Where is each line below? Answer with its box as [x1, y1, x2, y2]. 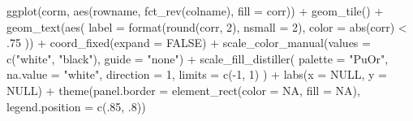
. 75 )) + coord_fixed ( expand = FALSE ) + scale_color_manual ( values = [6, 34, 371, 51]
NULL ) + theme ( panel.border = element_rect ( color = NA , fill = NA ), [6, 81, 360, 98]
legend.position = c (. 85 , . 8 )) [6, 97, 146, 115]
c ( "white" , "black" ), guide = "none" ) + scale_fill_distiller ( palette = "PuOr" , [6, 50, 389, 67]
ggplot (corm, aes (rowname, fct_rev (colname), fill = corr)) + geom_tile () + [6, 2, 384, 19]
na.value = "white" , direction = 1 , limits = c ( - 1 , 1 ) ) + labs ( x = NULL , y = [6, 66, 387, 83]
